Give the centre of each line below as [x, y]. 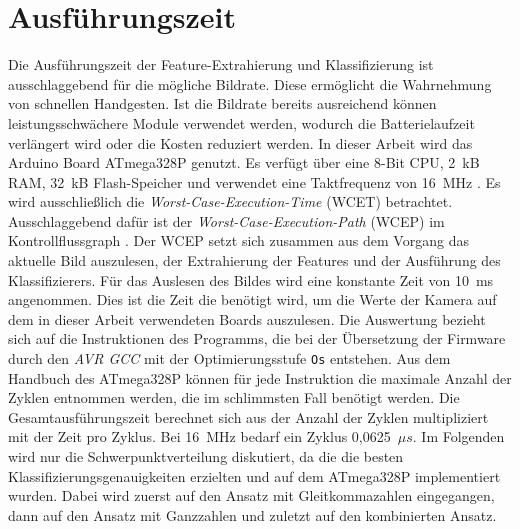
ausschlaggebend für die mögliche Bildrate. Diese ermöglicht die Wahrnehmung [250, 83]
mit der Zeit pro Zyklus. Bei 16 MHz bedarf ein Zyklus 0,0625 [199, 436]
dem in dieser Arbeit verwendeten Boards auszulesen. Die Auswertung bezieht [247, 318]
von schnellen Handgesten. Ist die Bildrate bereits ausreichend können [222, 103]
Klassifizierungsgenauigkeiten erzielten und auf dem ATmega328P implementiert [254, 475]
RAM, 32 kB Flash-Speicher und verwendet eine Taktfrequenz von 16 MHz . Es [254, 181]
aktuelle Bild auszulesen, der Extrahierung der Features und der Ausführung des [254, 260]
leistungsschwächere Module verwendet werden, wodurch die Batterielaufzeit [241, 122]
